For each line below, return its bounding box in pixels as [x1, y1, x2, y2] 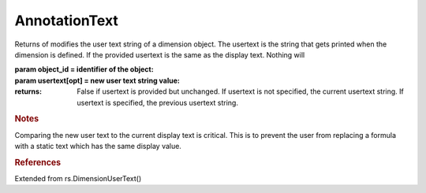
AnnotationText [14, 12, 118, 29]
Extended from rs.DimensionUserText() [14, 173, 142, 183]
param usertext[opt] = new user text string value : [14, 76, 181, 85]
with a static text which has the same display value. [14, 141, 181, 150]
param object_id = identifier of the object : [14, 65, 154, 74]
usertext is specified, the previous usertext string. [77, 98, 238, 107]
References [14, 157, 62, 168]
